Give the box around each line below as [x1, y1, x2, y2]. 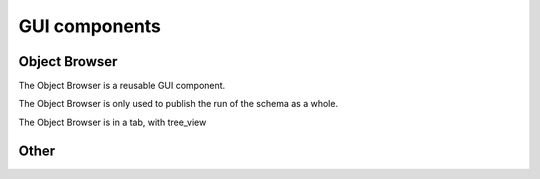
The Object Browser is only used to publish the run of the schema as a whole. [18, 98, 339, 110]
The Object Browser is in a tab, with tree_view [18, 116, 207, 128]
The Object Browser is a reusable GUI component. [18, 80, 226, 92]
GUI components [18, 15, 162, 37]
